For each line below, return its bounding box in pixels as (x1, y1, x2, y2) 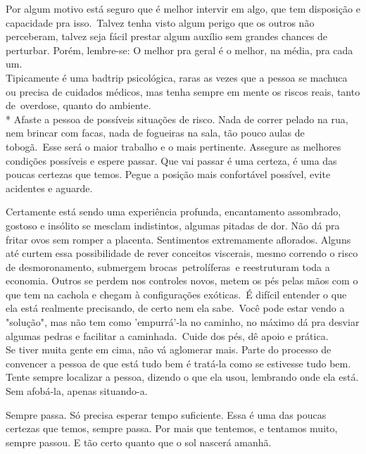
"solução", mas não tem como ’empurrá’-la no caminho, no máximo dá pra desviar (6, 315, 360, 329)
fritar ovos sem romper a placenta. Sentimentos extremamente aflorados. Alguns (6, 232, 351, 246)
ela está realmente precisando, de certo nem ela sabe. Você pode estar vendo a (6, 301, 345, 315)
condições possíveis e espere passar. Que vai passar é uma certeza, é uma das (6, 153, 337, 168)
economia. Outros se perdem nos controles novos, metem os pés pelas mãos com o (6, 273, 358, 288)
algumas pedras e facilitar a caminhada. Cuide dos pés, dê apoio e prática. (6, 328, 329, 343)
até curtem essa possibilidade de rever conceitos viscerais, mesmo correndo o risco (6, 246, 358, 260)
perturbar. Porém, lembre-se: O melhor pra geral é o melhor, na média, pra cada (6, 42, 353, 57)
